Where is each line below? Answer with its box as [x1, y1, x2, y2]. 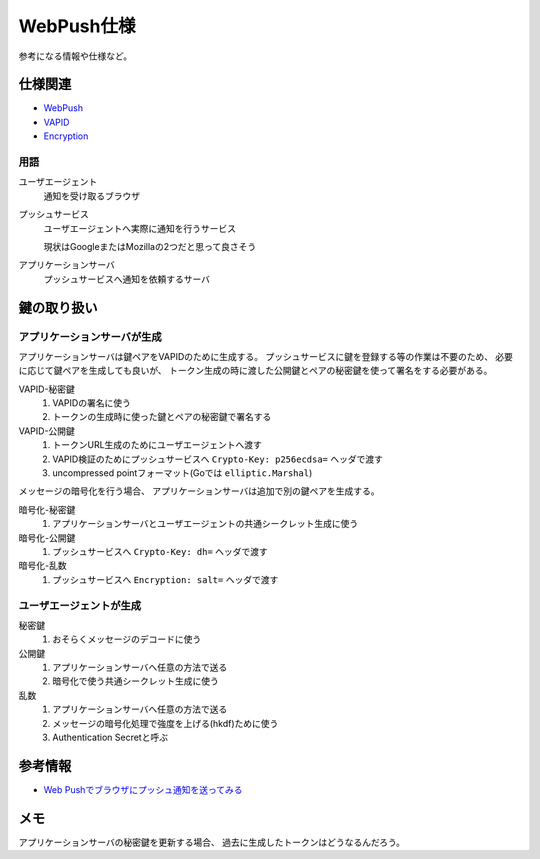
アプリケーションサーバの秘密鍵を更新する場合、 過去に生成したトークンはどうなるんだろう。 [18, 836, 405, 848]
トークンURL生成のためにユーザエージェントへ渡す [52, 439, 262, 451]
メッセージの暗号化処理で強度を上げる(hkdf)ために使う [52, 717, 279, 729]
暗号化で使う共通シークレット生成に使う [52, 675, 219, 687]
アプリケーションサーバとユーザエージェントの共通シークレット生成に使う [52, 518, 359, 530]
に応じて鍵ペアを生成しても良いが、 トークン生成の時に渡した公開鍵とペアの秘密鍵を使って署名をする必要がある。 [18, 365, 493, 377]
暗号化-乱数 [18, 560, 67, 572]
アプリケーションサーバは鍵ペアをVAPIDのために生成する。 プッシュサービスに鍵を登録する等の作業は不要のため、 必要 [18, 350, 514, 362]
